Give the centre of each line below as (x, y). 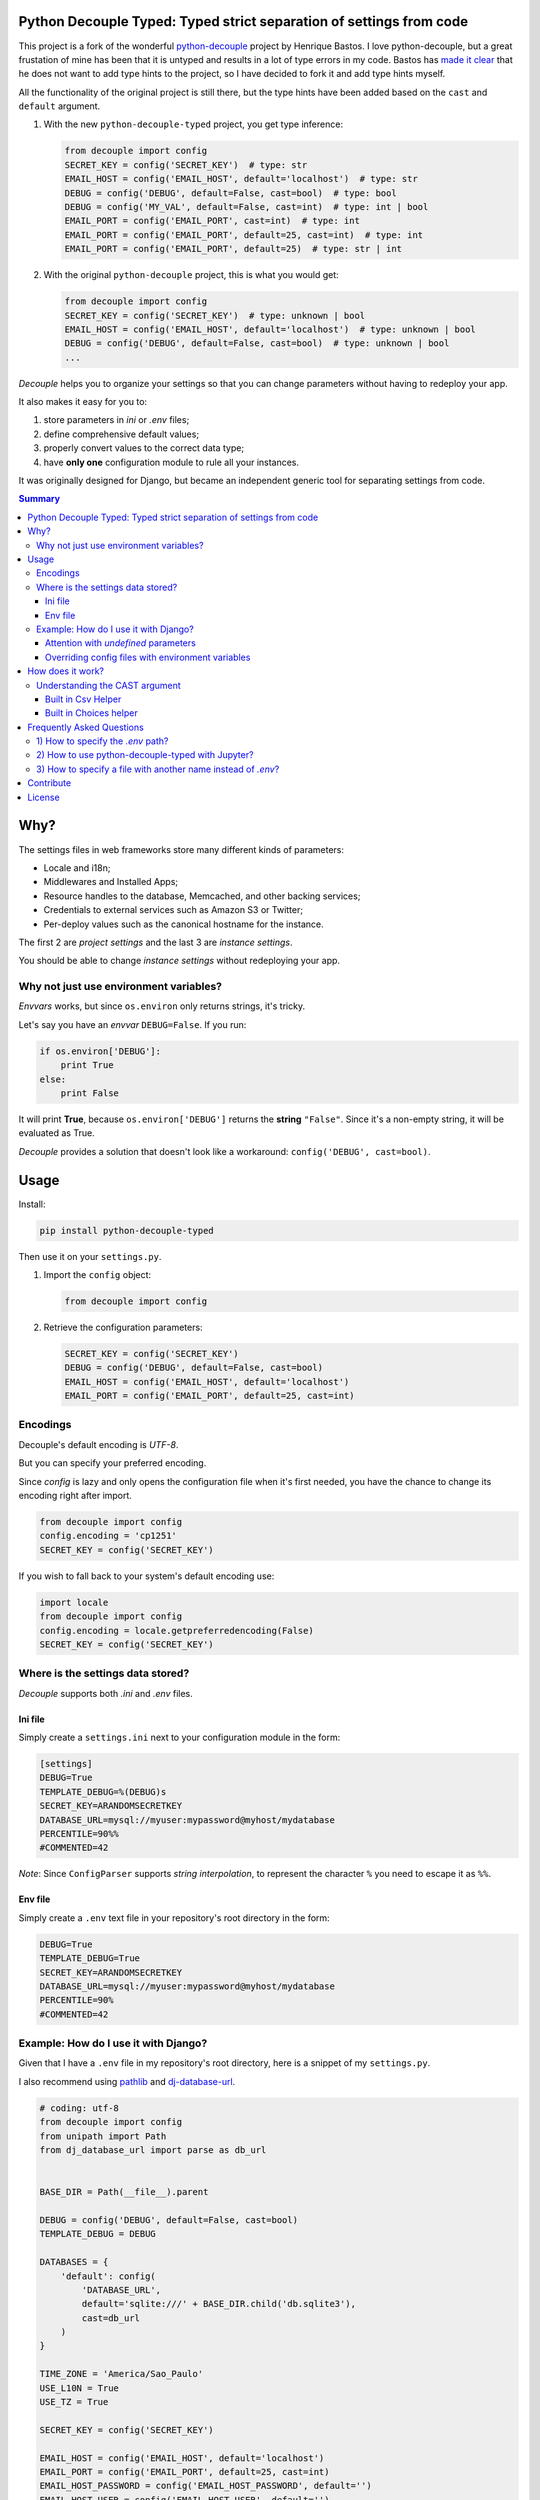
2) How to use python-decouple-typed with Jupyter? (145, 755)
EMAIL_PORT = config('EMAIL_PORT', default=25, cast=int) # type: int (244, 234)
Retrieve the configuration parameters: (123, 1327)
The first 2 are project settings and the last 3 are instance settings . (155, 942)
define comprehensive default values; (121, 434)
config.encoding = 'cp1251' (108, 1536)
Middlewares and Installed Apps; (111, 882)
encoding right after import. (75, 1496)
